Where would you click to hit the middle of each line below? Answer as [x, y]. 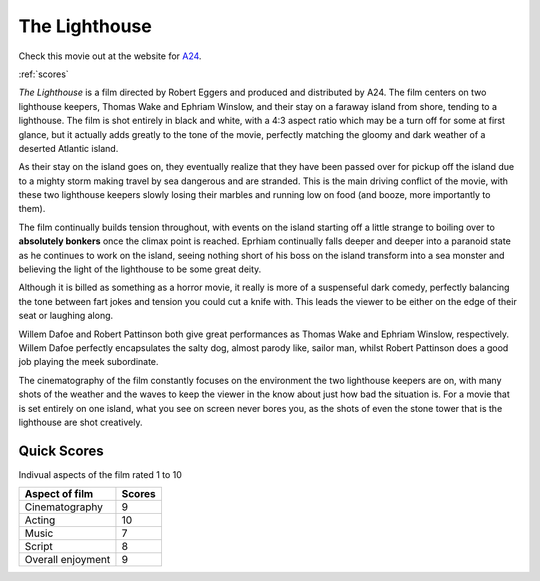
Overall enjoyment [67, 560]
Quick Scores [61, 450]
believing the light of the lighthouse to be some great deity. [140, 269]
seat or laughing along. [66, 316]
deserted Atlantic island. [68, 148]
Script [39, 547]
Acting [40, 520]
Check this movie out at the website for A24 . [110, 56]
